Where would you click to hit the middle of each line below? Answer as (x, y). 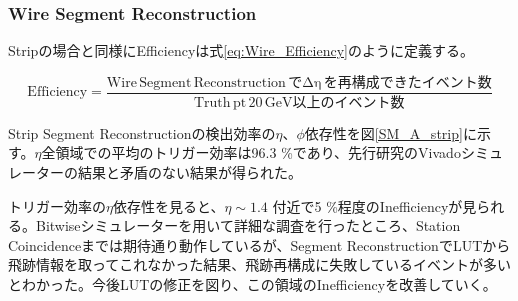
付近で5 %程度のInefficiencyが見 (374, 205)
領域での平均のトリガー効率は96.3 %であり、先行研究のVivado (258, 152)
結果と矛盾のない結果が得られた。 (189, 171)
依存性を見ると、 (168, 205)
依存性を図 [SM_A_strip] (383, 132)
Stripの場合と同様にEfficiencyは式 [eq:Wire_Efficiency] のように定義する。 (241, 50)
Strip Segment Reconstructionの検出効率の (142, 132)
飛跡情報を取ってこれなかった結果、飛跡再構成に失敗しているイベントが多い (259, 264)
